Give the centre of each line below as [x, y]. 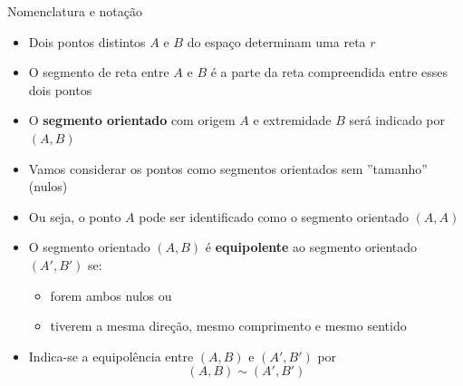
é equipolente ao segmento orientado [311, 247]
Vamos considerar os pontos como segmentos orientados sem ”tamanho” [228, 168]
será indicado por [397, 120]
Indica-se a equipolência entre [111, 356]
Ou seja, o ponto [75, 216]
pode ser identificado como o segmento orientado [274, 216]
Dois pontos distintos [87, 41]
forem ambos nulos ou [111, 295]
